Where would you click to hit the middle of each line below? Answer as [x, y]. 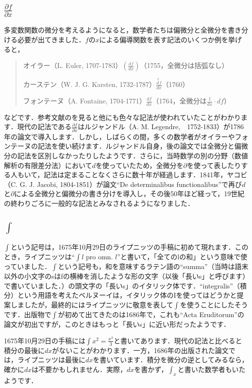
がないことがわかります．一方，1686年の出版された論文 [140, 350]
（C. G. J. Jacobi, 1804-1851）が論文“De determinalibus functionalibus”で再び [123, 184]
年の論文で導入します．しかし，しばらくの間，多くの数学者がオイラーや [119, 136]
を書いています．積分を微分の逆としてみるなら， [171, 360]
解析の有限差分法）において [48, 165]
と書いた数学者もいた [211, 369]
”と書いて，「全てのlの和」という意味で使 [182, 257]
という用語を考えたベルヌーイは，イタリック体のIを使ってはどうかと [127, 295]
